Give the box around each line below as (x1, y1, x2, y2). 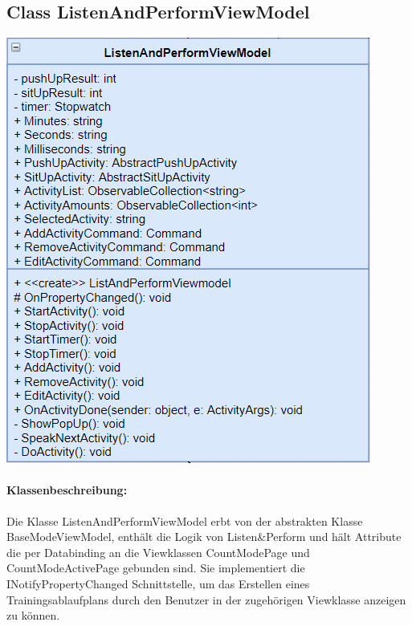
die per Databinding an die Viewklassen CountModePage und (6, 543, 310, 560)
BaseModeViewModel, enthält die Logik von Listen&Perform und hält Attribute (6, 528, 402, 545)
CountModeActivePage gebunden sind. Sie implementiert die (6, 559, 305, 576)
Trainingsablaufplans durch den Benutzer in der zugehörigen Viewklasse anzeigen (6, 591, 406, 608)
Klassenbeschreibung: (6, 482, 128, 498)
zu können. (6, 607, 60, 624)
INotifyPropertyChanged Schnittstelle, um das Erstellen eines (6, 575, 310, 591)
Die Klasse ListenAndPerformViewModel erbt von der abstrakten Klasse (6, 512, 363, 529)
